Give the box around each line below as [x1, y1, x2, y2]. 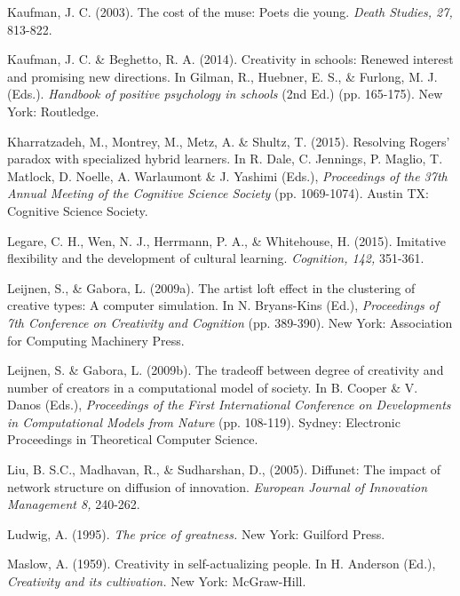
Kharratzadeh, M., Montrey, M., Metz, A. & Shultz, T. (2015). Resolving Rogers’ [7, 131, 450, 150]
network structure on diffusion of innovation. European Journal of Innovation [7, 477, 428, 496]
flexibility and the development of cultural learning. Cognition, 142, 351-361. [7, 249, 424, 267]
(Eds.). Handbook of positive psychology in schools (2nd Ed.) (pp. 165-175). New [7, 84, 443, 103]
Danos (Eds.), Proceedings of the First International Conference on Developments [7, 395, 451, 414]
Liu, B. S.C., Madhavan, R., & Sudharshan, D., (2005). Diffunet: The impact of [7, 460, 441, 479]
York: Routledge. [7, 101, 99, 120]
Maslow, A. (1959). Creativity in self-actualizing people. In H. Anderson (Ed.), [7, 554, 436, 573]
